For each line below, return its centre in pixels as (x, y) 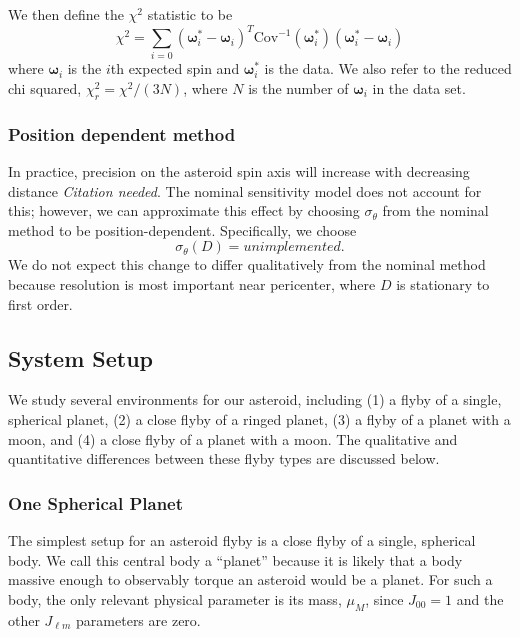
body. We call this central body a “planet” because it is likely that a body (235, 559)
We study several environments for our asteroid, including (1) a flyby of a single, (255, 399)
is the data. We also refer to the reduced (388, 68)
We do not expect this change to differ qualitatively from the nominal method (247, 264)
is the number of (298, 88)
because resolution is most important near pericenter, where (192, 284)
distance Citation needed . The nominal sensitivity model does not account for (245, 190)
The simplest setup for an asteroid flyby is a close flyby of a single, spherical (242, 539)
